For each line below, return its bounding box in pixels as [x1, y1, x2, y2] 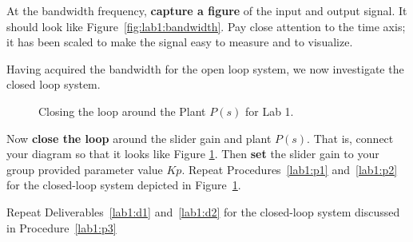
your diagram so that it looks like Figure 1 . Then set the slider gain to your [6, 145, 379, 162]
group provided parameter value [6, 161, 163, 177]
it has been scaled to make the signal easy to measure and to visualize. [6, 34, 353, 50]
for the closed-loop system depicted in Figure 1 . [6, 177, 241, 193]
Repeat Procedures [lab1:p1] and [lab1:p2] [188, 161, 398, 177]
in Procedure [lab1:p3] [6, 219, 117, 236]
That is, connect [313, 129, 394, 146]
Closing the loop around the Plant [38, 102, 206, 119]
